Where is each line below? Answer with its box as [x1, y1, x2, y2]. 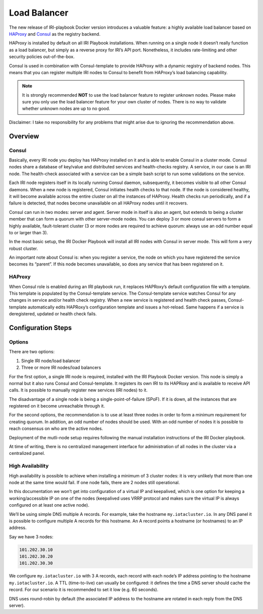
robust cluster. [9, 246, 38, 251]
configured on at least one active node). [9, 502, 90, 508]
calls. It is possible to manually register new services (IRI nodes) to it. [9, 387, 148, 393]
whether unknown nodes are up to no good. [22, 105, 111, 112]
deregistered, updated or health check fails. [9, 311, 97, 317]
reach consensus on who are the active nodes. [9, 426, 103, 431]
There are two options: [9, 349, 55, 355]
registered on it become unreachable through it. [9, 403, 105, 409]
